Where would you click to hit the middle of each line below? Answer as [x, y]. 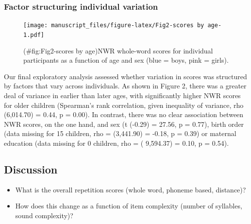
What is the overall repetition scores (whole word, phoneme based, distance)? [131, 189]
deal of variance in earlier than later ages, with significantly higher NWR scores [122, 95]
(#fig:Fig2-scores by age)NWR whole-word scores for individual [118, 50]
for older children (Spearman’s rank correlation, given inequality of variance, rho [124, 105]
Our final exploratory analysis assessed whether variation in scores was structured [125, 76]
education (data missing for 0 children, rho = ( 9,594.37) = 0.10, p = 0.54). [117, 143]
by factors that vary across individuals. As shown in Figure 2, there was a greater [125, 86]
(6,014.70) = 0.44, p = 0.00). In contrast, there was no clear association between [124, 114]
